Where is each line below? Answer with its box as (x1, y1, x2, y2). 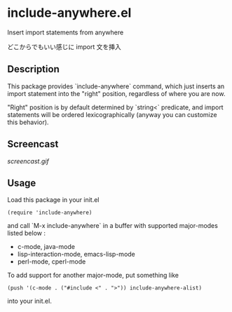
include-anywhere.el (7, 5, 132, 21)
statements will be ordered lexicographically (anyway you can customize (7, 110, 217, 118)
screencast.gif (7, 156, 49, 165)
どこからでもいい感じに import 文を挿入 (7, 42, 121, 50)
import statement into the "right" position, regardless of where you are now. (7, 89, 226, 97)
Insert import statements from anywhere (7, 28, 124, 36)
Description (7, 63, 60, 75)
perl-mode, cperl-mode (17, 257, 86, 266)
